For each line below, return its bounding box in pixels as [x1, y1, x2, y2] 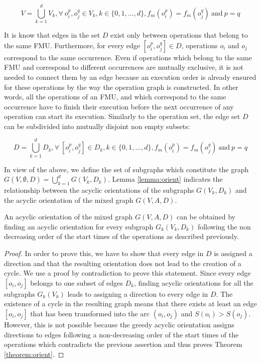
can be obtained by [176, 211, 235, 222]
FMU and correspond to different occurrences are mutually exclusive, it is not [4, 62, 243, 72]
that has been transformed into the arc [30, 308, 150, 318]
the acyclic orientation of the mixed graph [4, 194, 134, 205]
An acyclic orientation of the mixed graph [4, 211, 133, 222]
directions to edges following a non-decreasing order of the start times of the [4, 329, 239, 339]
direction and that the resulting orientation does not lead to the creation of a [4, 258, 241, 268]
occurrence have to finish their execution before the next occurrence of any [4, 101, 234, 111]
